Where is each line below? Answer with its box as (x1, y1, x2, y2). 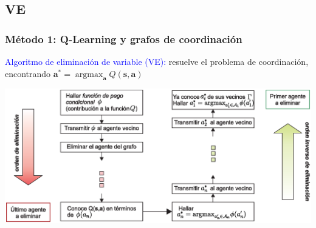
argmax (75, 70, 103, 79)
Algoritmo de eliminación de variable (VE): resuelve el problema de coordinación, (5, 55, 309, 67)
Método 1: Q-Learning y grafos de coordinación (5, 31, 242, 46)
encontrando (5, 67, 51, 79)
